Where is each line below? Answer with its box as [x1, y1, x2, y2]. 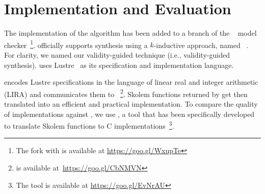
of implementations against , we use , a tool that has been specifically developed [4, 108, 255, 119]
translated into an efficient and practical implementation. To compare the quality [4, 99, 258, 109]
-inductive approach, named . [153, 39, 249, 50]
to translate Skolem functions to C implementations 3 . [4, 119, 174, 131]
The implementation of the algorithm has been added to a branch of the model [4, 28, 257, 38]
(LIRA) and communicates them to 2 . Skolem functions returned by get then [4, 87, 248, 99]
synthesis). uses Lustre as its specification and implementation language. [4, 59, 234, 70]
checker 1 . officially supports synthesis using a [4, 38, 148, 50]
